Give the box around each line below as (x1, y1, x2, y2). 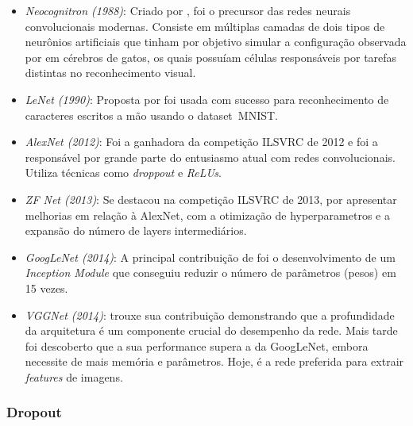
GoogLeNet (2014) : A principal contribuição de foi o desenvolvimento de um (25, 248, 396, 265)
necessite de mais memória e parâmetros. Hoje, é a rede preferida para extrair (25, 353, 404, 370)
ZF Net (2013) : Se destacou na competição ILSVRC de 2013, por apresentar (25, 190, 397, 207)
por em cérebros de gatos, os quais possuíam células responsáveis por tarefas (25, 48, 397, 65)
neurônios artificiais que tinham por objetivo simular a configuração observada (25, 33, 407, 50)
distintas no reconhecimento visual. (25, 64, 196, 81)
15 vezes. (25, 279, 68, 296)
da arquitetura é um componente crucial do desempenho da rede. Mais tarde (25, 322, 398, 339)
